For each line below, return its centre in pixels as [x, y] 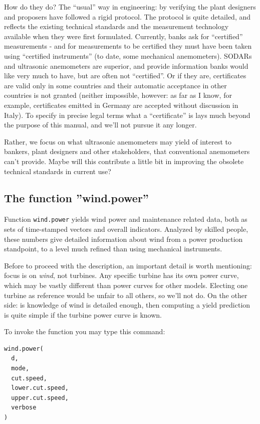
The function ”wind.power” [76, 198]
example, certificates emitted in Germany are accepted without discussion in [121, 105]
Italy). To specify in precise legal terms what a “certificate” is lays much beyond [127, 115]
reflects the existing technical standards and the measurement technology [116, 26]
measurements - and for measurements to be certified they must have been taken [128, 46]
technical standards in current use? [58, 171]
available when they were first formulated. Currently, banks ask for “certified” [123, 36]
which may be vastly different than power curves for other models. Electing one [126, 285]
